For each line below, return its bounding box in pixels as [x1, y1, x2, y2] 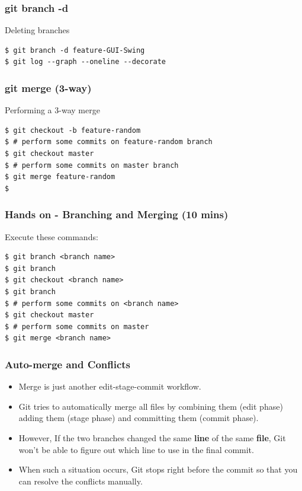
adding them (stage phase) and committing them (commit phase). [18, 412, 259, 424]
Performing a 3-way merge [5, 104, 100, 116]
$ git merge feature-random [5, 173, 115, 181]
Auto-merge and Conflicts [5, 356, 131, 371]
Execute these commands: [5, 230, 98, 243]
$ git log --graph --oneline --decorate [5, 58, 166, 66]
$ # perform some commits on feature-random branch [5, 138, 213, 146]
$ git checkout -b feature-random [5, 126, 141, 135]
